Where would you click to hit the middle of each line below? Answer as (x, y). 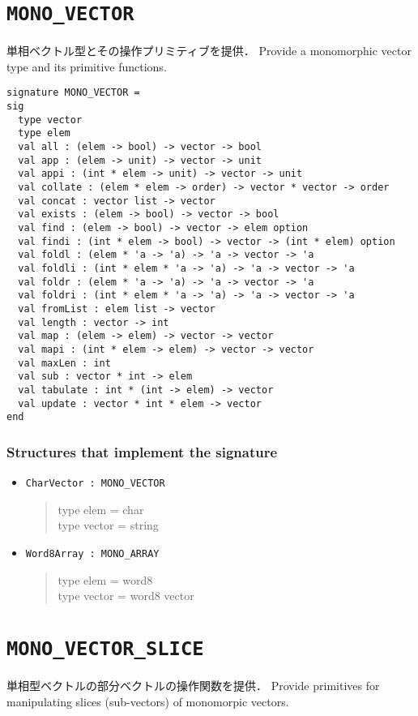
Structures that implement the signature (142, 451)
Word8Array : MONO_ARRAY (92, 553)
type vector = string (108, 525)
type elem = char (101, 509)
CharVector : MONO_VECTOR (95, 484)
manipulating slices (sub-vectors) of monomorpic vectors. (148, 701)
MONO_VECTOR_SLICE (105, 648)
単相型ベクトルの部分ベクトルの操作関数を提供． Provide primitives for (193, 685)
